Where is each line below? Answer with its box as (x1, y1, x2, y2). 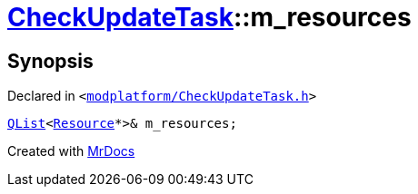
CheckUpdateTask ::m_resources (7, 2, 412, 33)
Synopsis (7, 49, 94, 73)
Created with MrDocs (7, 143, 135, 160)
